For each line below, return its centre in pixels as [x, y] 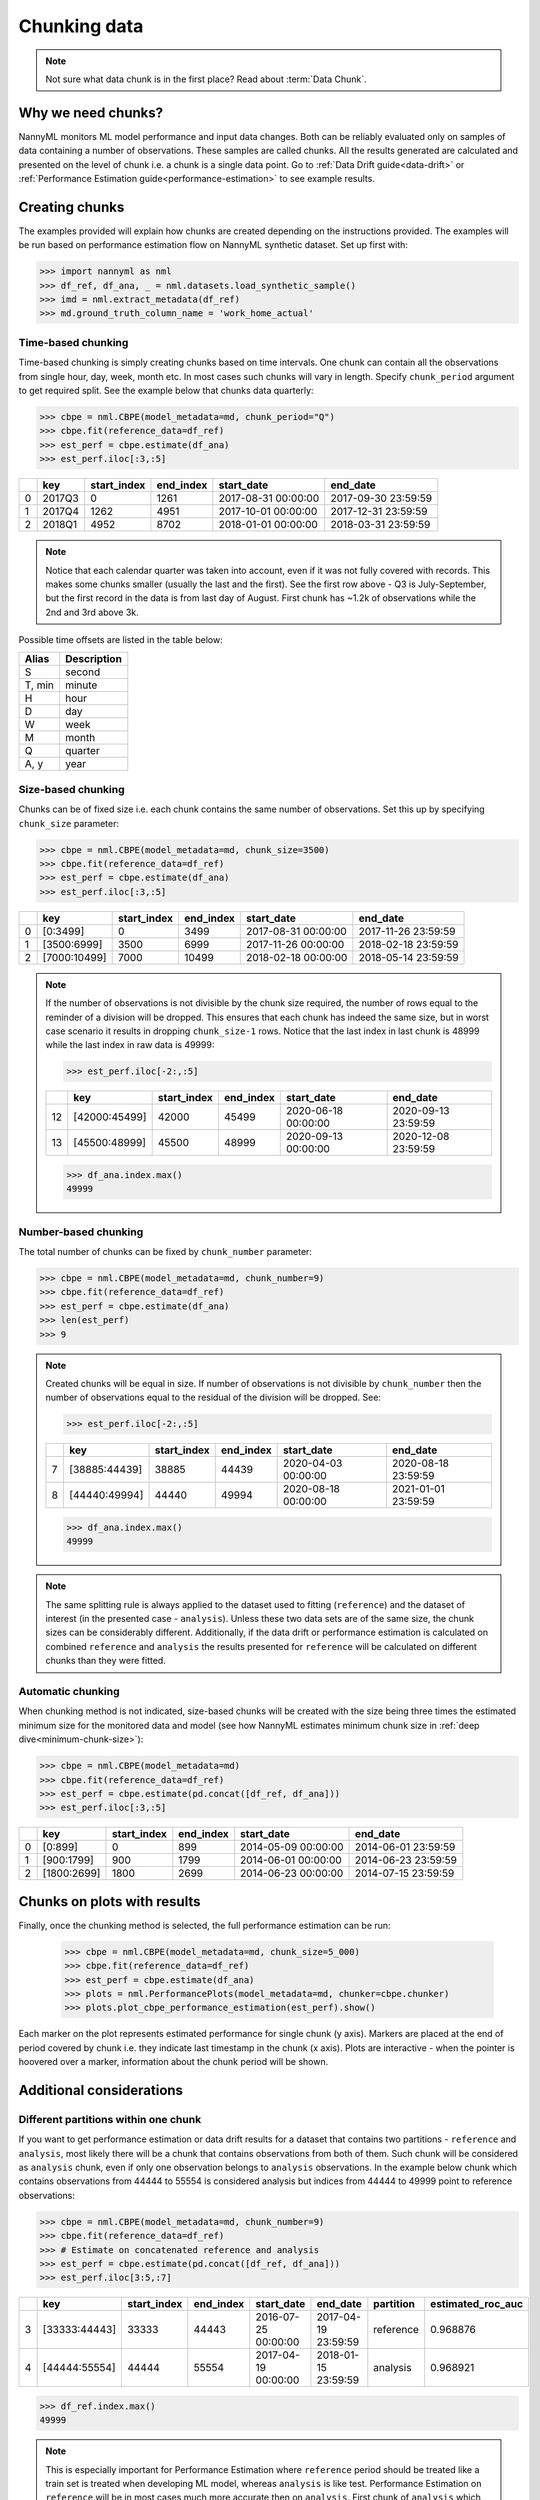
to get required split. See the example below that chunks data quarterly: [166, 390]
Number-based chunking [81, 1232]
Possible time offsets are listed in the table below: [121, 640]
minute [81, 685]
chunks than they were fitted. [106, 1661]
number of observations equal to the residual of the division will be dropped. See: [213, 1397]
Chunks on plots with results [109, 1901]
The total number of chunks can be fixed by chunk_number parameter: [165, 1251]
